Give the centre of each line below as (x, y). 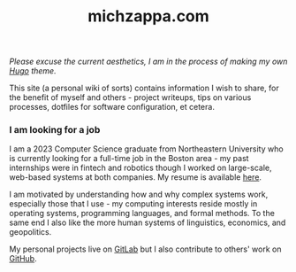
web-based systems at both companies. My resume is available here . (136, 177)
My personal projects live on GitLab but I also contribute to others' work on (145, 249)
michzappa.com (148, 16)
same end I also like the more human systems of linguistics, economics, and (148, 222)
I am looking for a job (55, 130)
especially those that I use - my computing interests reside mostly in (133, 204)
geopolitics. (30, 232)
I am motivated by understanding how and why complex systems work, (139, 194)
